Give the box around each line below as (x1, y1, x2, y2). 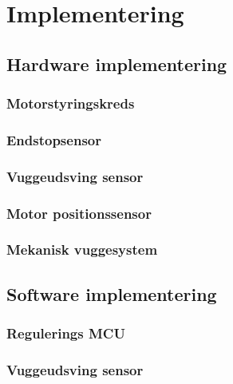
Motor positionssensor (6, 203, 152, 223)
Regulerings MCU (6, 323, 125, 343)
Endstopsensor (6, 129, 101, 149)
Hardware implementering (6, 51, 227, 76)
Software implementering (6, 281, 217, 306)
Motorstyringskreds (6, 93, 135, 113)
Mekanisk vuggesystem (6, 240, 158, 259)
